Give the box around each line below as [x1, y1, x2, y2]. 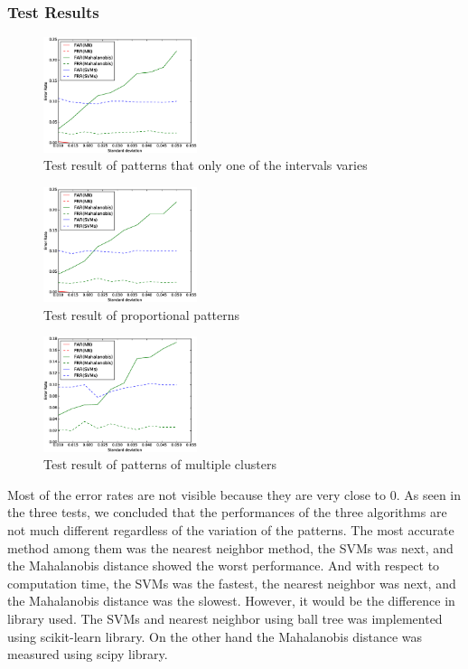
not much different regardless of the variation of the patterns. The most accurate [7, 521, 454, 540]
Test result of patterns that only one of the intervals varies [43, 155, 368, 174]
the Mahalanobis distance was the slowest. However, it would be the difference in [7, 591, 455, 610]
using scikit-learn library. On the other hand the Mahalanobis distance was [7, 627, 423, 645]
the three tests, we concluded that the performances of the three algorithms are [7, 503, 447, 522]
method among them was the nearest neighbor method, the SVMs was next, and [7, 538, 454, 557]
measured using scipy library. [7, 645, 168, 664]
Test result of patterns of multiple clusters [43, 455, 276, 474]
